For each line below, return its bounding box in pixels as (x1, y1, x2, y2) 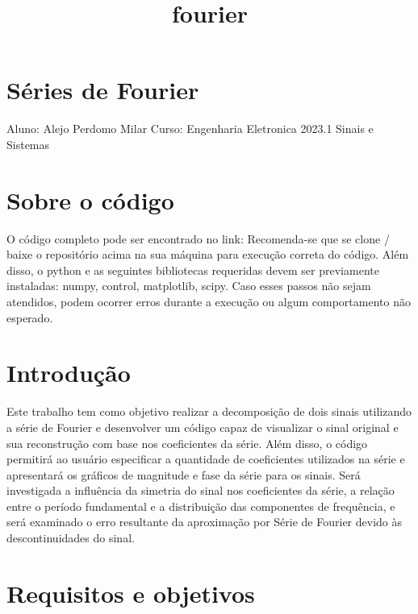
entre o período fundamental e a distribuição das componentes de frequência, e (6, 497, 395, 514)
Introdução (6, 356, 131, 389)
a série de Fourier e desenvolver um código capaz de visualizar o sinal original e (6, 418, 399, 435)
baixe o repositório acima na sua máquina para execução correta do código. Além (6, 246, 409, 263)
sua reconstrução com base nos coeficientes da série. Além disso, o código (6, 434, 368, 451)
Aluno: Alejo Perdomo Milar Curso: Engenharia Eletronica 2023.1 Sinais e (6, 120, 374, 137)
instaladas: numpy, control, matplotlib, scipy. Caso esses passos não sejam (6, 277, 371, 294)
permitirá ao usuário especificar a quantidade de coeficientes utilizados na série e (6, 450, 405, 467)
